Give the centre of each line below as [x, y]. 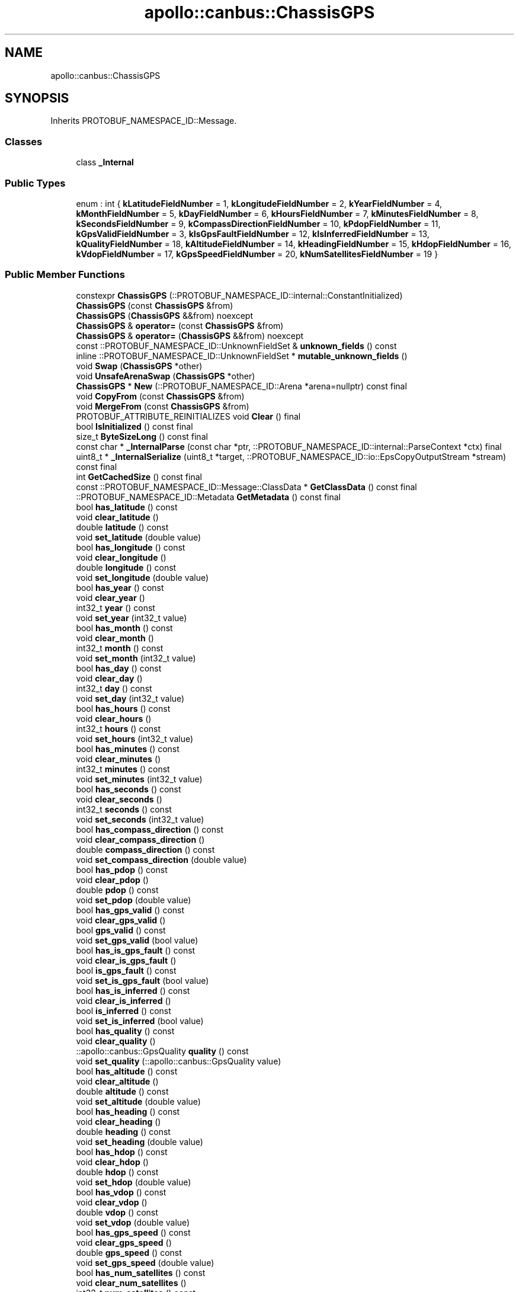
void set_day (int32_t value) [130, 698]
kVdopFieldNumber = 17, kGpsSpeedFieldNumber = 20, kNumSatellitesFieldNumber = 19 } [257, 254]
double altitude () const [122, 1091]
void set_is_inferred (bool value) [140, 1021]
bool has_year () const [120, 587]
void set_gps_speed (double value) [145, 1262]
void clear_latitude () [117, 517]
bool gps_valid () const [121, 930]
